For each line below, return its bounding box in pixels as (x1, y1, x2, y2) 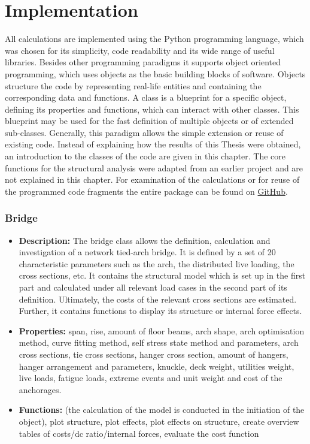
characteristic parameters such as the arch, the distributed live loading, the (19, 257, 294, 270)
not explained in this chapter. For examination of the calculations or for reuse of (5, 173, 300, 186)
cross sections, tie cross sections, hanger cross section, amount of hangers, (19, 348, 288, 360)
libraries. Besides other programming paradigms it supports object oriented (5, 56, 281, 68)
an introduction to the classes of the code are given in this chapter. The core (5, 150, 286, 162)
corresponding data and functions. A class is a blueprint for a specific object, (5, 91, 287, 104)
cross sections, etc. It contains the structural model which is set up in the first (19, 269, 306, 282)
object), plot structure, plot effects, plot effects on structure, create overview (19, 415, 299, 427)
